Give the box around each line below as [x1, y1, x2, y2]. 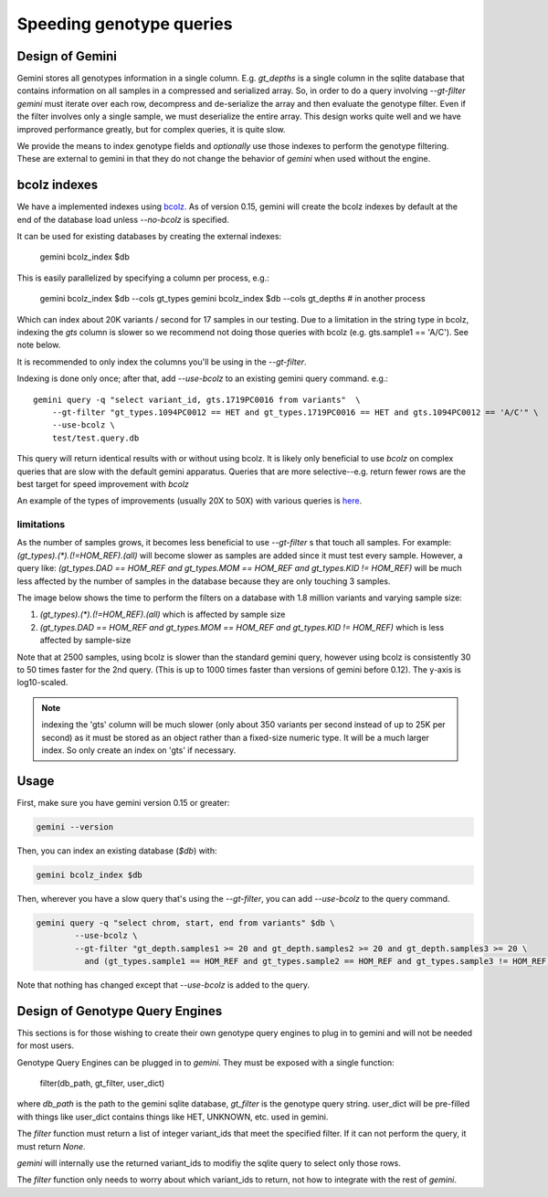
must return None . [16, 1140, 86, 1151]
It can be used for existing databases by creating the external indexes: [16, 231, 282, 242]
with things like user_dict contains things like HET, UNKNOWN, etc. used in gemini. [16, 1111, 329, 1122]
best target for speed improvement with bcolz [16, 478, 189, 489]
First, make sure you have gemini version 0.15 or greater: [16, 797, 230, 808]
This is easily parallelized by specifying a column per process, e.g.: [16, 272, 269, 283]
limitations [16, 518, 66, 531]
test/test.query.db [51, 432, 140, 443]
